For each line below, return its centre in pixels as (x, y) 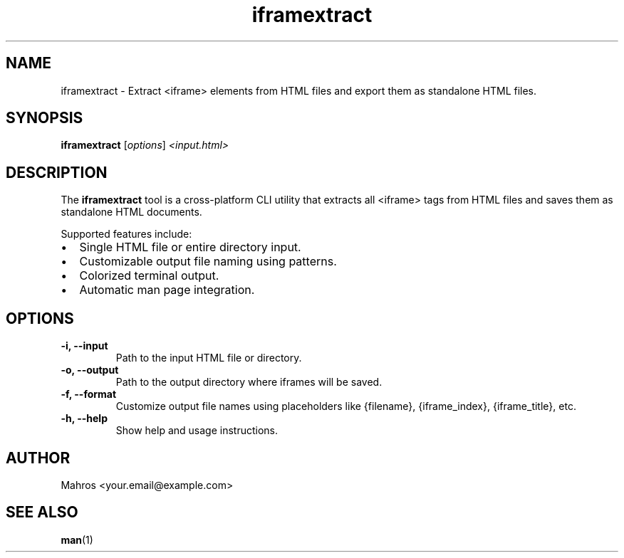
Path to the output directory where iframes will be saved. (249, 382)
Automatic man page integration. (167, 290)
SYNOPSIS (45, 118)
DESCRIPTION (57, 172)
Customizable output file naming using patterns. (208, 262)
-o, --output (90, 370)
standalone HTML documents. (131, 212)
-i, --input (84, 346)
